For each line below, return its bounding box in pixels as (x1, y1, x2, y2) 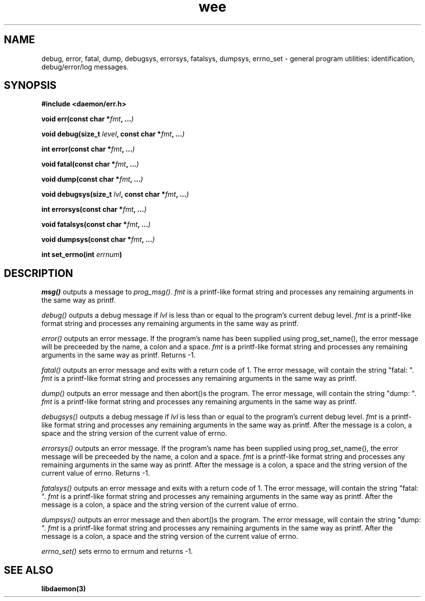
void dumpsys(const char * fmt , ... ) (41, 235, 155, 244)
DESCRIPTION (4, 267, 73, 279)
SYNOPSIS (4, 79, 57, 92)
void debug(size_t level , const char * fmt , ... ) (41, 130, 185, 138)
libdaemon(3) (41, 584, 86, 593)
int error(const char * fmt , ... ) (41, 145, 135, 154)
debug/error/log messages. (41, 62, 129, 71)
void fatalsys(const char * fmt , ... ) (41, 220, 151, 229)
